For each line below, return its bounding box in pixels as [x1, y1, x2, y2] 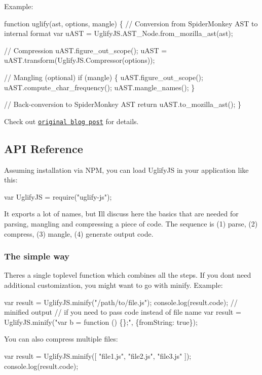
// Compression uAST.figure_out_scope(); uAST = [4, 45, 167, 55]
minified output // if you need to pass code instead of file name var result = [4, 307, 241, 317]
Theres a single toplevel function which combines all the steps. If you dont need [4, 270, 251, 280]
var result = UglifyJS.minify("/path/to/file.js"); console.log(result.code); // [4, 296, 238, 307]
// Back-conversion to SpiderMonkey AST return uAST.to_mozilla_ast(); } [4, 99, 241, 109]
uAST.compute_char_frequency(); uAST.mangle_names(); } [4, 82, 195, 92]
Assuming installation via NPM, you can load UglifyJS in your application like [4, 164, 249, 175]
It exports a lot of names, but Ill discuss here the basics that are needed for [4, 208, 239, 219]
